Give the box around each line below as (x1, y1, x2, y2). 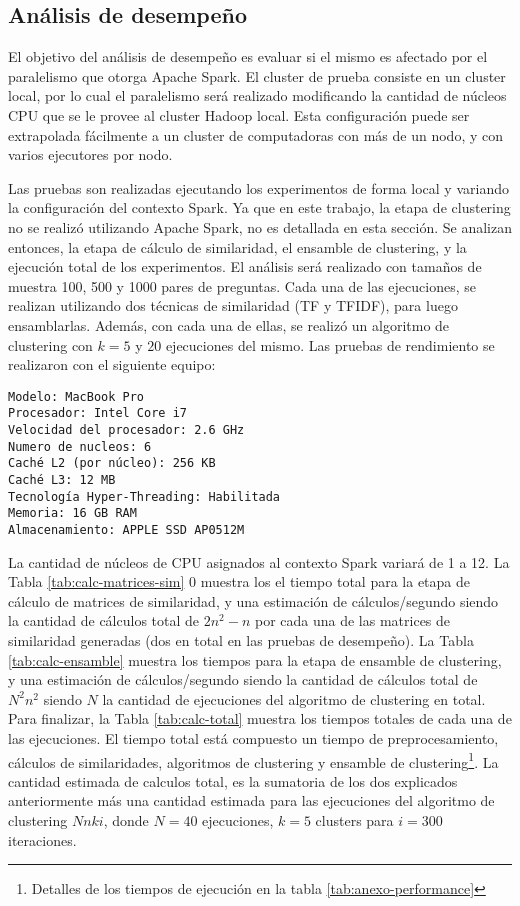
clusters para (315, 809, 394, 830)
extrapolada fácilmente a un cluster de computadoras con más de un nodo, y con (8, 124, 504, 145)
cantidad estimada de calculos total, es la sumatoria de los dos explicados (8, 770, 458, 791)
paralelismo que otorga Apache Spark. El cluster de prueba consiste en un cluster (8, 65, 506, 86)
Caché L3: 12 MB (8, 472, 116, 487)
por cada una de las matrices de (254, 610, 451, 631)
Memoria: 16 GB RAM (8, 506, 137, 521)
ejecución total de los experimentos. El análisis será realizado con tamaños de (8, 256, 482, 277)
